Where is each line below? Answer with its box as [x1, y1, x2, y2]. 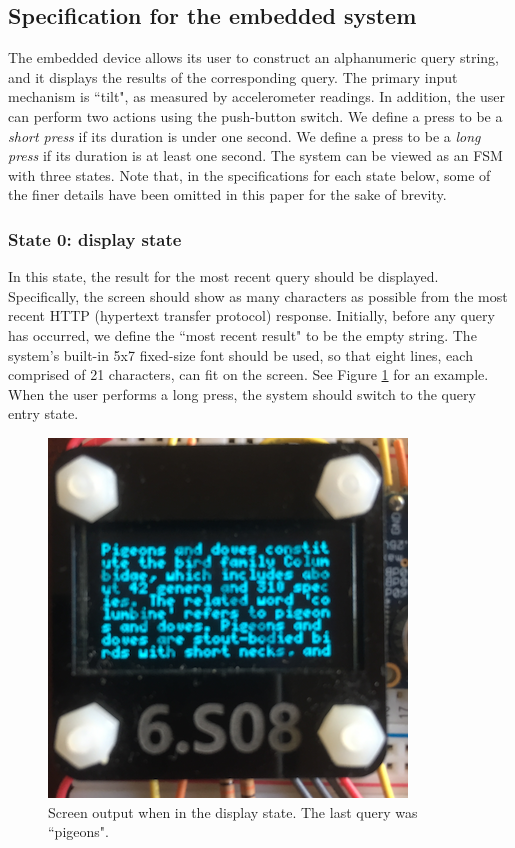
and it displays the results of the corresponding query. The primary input [8, 66, 458, 87]
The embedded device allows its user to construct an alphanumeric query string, [8, 47, 499, 68]
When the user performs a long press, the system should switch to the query [8, 383, 476, 404]
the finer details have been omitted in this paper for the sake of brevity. [8, 184, 447, 205]
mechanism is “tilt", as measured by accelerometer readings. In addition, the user [8, 86, 506, 107]
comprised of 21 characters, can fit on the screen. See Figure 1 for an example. [8, 364, 489, 385]
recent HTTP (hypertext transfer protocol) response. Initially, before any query [8, 305, 495, 326]
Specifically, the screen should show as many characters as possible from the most [8, 285, 508, 306]
